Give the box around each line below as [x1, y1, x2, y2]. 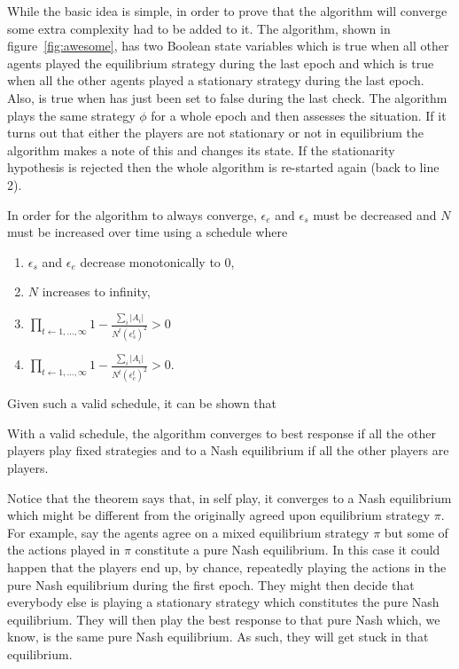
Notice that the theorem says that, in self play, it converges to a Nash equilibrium [7, 488, 452, 507]
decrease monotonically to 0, [80, 252, 235, 271]
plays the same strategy [7, 106, 136, 124]
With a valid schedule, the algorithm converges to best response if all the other [7, 423, 436, 442]
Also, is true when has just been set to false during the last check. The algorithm [7, 88, 447, 106]
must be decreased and [313, 205, 437, 224]
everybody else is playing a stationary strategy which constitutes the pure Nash [7, 593, 440, 611]
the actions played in [7, 540, 121, 559]
